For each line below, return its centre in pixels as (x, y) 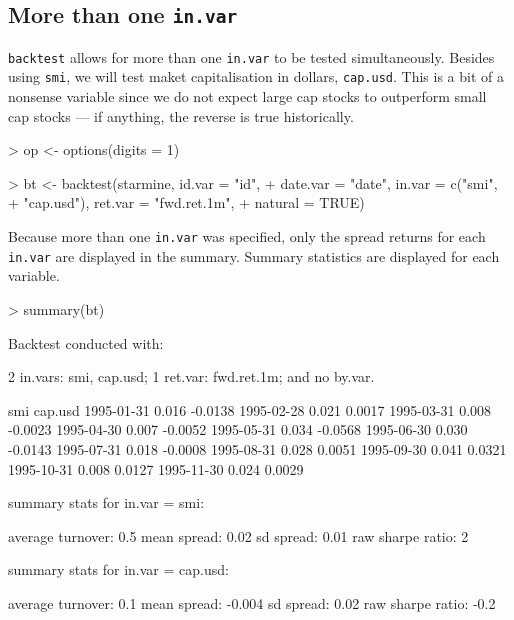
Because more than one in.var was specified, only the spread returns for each (247, 236)
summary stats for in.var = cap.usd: (118, 569)
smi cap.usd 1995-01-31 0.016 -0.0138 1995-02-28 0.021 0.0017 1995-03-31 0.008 (250, 409)
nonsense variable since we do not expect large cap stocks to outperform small (247, 96)
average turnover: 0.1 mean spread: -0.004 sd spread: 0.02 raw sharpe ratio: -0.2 (252, 602)
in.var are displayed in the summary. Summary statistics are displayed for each (254, 255)
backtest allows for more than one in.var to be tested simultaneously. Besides (251, 56)
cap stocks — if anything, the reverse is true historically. (181, 115)
